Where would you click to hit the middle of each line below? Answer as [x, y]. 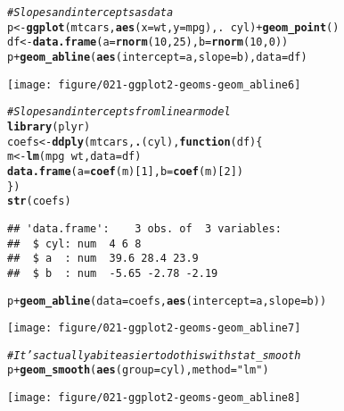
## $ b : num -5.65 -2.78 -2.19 [113, 273]
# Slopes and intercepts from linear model [119, 112]
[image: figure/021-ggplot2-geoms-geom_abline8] [154, 398]
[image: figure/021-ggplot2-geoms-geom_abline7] [154, 328]
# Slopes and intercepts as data [90, 13]
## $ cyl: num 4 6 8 [74, 243]
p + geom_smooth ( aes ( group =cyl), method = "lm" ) [138, 370]
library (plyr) [49, 126]
